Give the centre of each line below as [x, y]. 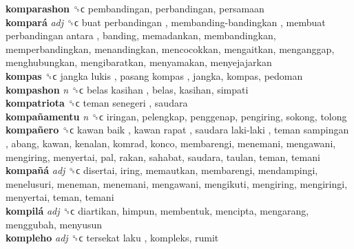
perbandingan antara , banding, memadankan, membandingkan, [141, 35]
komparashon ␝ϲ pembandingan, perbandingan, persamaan [135, 8]
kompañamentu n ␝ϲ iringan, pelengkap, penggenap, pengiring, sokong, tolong [176, 116]
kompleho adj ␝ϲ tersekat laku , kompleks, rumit [112, 238]
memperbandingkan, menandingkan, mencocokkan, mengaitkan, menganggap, [170, 48]
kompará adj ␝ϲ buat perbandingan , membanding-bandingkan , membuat [166, 22]
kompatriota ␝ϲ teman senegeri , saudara [97, 103]
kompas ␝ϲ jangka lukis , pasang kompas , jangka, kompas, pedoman [154, 75]
